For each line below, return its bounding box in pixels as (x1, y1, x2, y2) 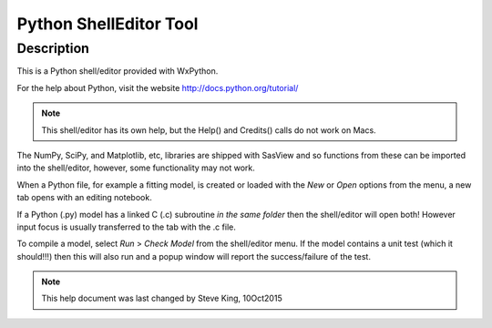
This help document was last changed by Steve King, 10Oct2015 (41, 292, 282, 304)
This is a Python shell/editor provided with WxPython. (16, 66, 219, 77)
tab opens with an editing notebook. (16, 192, 152, 203)
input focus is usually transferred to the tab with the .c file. (16, 221, 236, 232)
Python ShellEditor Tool (16, 14, 199, 34)
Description (16, 40, 90, 56)
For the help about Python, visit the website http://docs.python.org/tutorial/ (16, 82, 299, 93)
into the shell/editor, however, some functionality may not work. (16, 162, 255, 173)
